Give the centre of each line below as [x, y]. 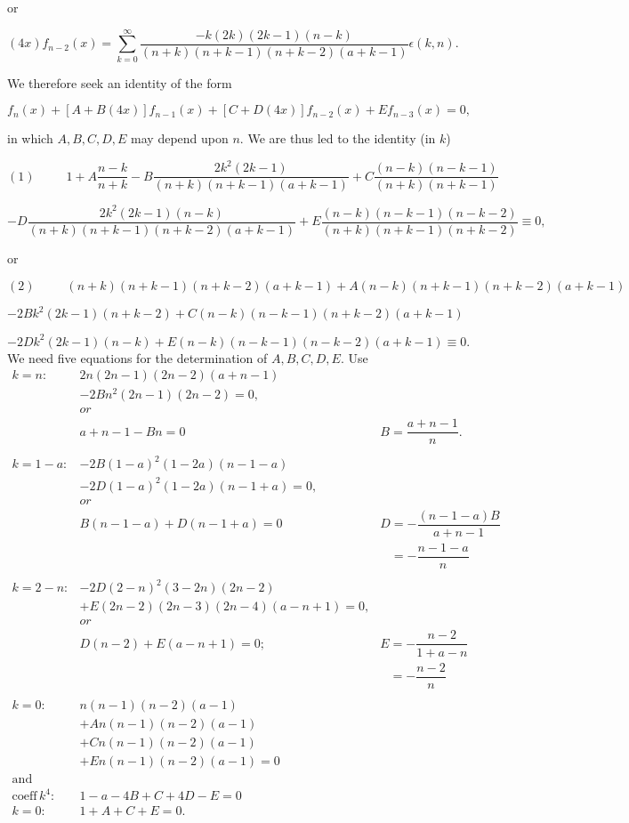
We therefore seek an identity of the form [120, 82]
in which [30, 138]
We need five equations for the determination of [137, 357]
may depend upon [180, 138]
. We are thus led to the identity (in [338, 138]
